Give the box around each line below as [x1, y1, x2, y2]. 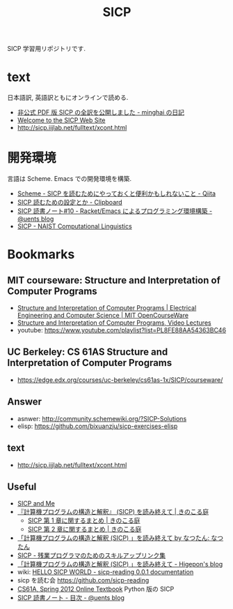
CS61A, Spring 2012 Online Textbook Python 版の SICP [17, 585, 175, 594]
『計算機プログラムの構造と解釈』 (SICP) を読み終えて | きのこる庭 [17, 508, 209, 516]
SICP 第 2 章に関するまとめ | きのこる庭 [27, 525, 142, 534]
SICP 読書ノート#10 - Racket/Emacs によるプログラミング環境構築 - [17, 207, 213, 215]
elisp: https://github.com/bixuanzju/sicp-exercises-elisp [17, 422, 178, 430]
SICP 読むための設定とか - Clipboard [17, 198, 123, 207]
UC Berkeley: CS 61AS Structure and [7, 346, 168, 358]
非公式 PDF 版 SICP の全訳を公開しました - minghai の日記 [17, 108, 185, 117]
